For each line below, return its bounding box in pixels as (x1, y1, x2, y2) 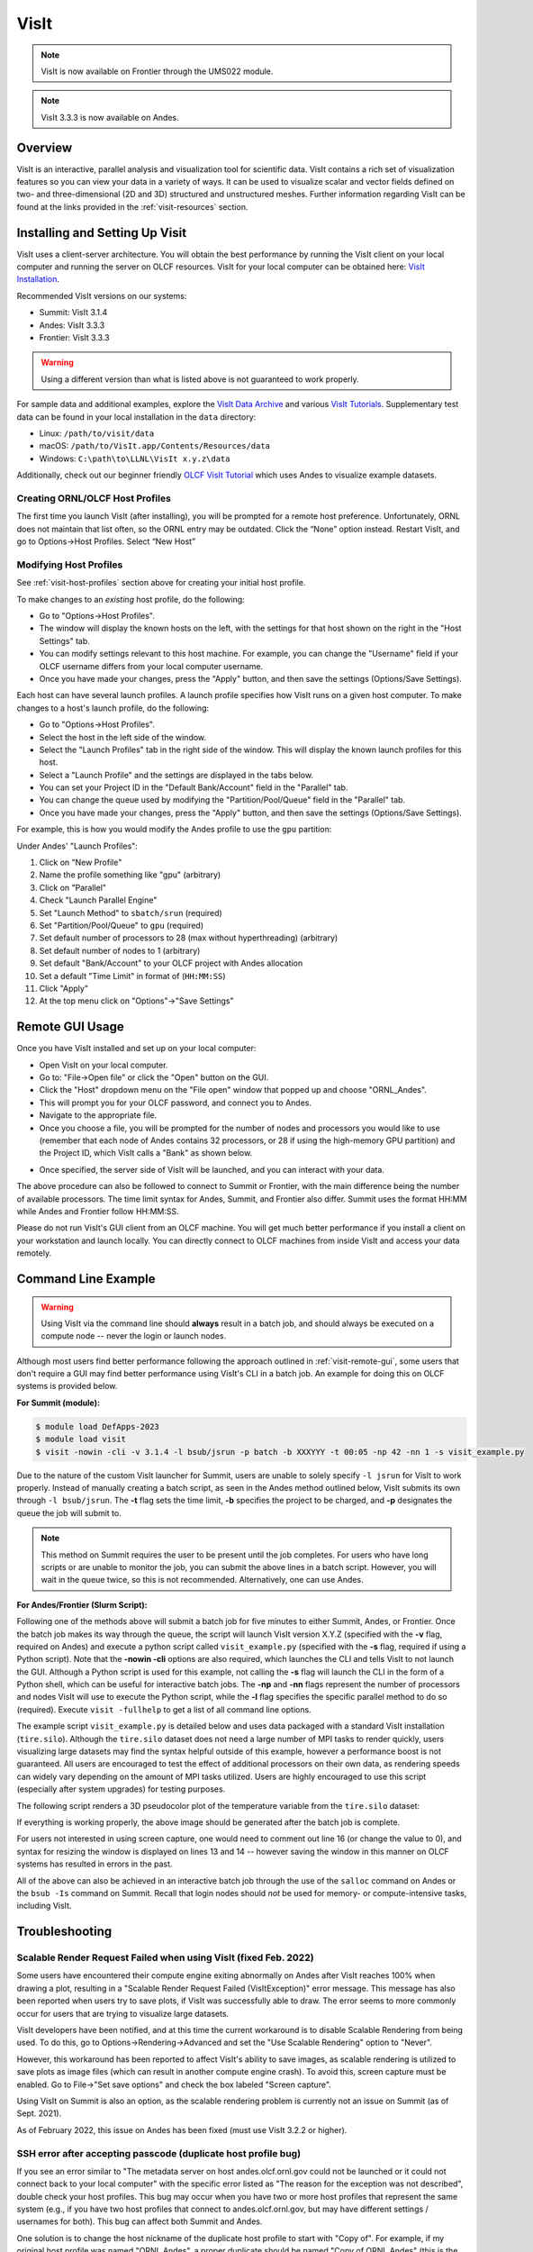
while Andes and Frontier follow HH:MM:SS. (16, 1205, 179, 1216)
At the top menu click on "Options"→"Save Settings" (39, 995, 234, 1006)
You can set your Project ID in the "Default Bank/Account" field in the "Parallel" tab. (39, 782, 348, 793)
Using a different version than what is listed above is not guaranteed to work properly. (41, 374, 359, 385)
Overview (16, 140, 73, 155)
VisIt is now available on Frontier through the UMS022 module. (41, 66, 274, 77)
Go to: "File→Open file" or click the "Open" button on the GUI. (39, 1072, 269, 1083)
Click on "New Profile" (39, 857, 122, 868)
